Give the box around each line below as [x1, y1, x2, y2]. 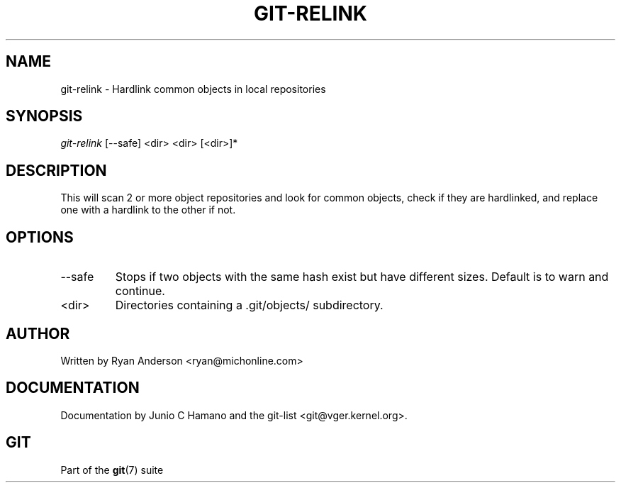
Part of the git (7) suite [60, 463, 164, 476]
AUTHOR [6, 324, 70, 343]
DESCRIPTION [6, 161, 107, 179]
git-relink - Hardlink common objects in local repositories [60, 82, 326, 95]
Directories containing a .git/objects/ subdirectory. [115, 298, 384, 313]
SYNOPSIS [6, 107, 83, 126]
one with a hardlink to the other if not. [60, 204, 236, 216]
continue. [115, 284, 165, 299]
